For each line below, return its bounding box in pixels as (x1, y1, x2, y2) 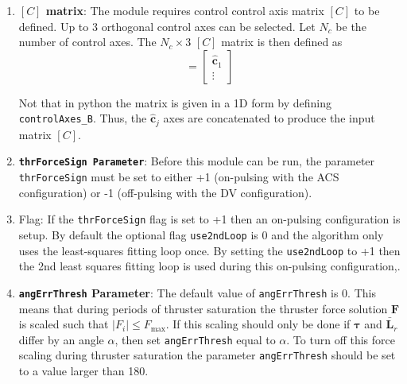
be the (335, 17, 366, 34)
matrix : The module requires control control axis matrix (45, 2, 324, 18)
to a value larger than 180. (18, 363, 149, 379)
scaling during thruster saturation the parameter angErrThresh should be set (18, 347, 396, 363)
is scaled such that (18, 316, 109, 332)
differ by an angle (18, 331, 104, 347)
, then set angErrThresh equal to (114, 331, 276, 347)
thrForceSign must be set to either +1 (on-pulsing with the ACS (18, 169, 339, 185)
